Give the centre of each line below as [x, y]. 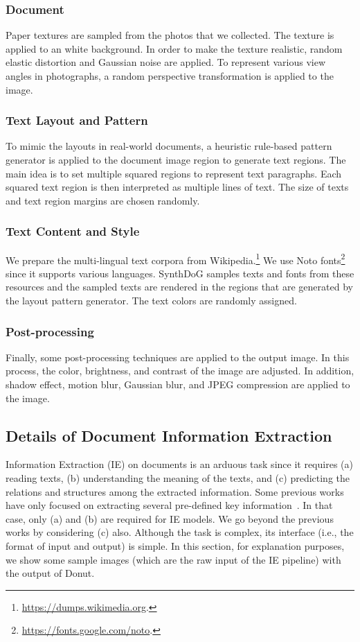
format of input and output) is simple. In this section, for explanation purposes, [175, 545]
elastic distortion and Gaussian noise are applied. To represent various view [166, 62]
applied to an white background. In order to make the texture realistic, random [174, 48]
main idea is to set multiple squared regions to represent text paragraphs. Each [174, 173]
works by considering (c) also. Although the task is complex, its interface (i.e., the [180, 532]
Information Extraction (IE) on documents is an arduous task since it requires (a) [179, 464]
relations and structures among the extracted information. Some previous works [175, 491]
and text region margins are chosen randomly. [103, 200]
